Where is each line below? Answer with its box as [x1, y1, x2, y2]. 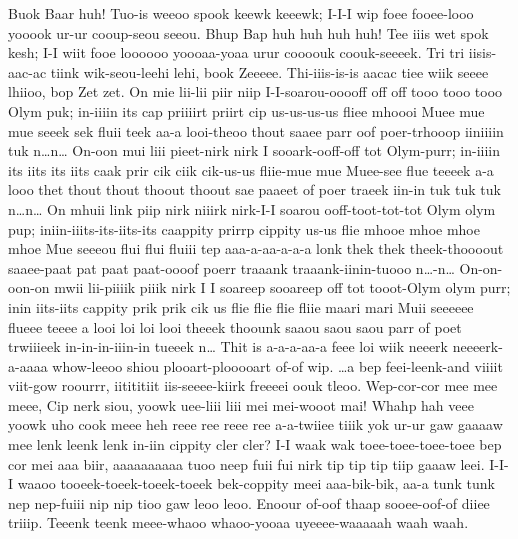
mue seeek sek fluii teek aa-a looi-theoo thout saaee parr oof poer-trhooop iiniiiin [8, 120, 504, 141]
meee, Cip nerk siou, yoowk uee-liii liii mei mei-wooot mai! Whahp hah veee [8, 394, 474, 415]
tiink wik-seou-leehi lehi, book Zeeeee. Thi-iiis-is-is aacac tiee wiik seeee [50, 61, 489, 82]
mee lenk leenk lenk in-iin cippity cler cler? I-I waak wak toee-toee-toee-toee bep [8, 434, 502, 455]
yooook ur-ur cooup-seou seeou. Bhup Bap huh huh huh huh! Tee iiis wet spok [8, 22, 489, 43]
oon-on [8, 277, 50, 298]
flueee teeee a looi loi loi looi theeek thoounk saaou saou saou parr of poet [8, 316, 462, 337]
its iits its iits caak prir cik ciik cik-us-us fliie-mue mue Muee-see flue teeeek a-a [8, 159, 494, 180]
